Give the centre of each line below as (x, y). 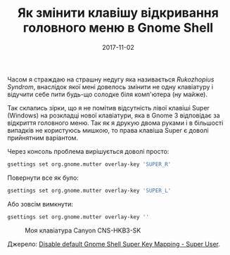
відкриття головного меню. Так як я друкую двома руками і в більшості (115, 123)
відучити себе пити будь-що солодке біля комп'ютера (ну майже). (107, 94)
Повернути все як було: (43, 178)
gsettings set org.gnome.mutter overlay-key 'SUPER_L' (89, 190)
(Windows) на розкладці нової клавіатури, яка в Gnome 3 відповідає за (114, 115)
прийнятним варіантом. (43, 138)
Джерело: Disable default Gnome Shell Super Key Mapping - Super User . (114, 244)
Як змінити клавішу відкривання (118, 13)
